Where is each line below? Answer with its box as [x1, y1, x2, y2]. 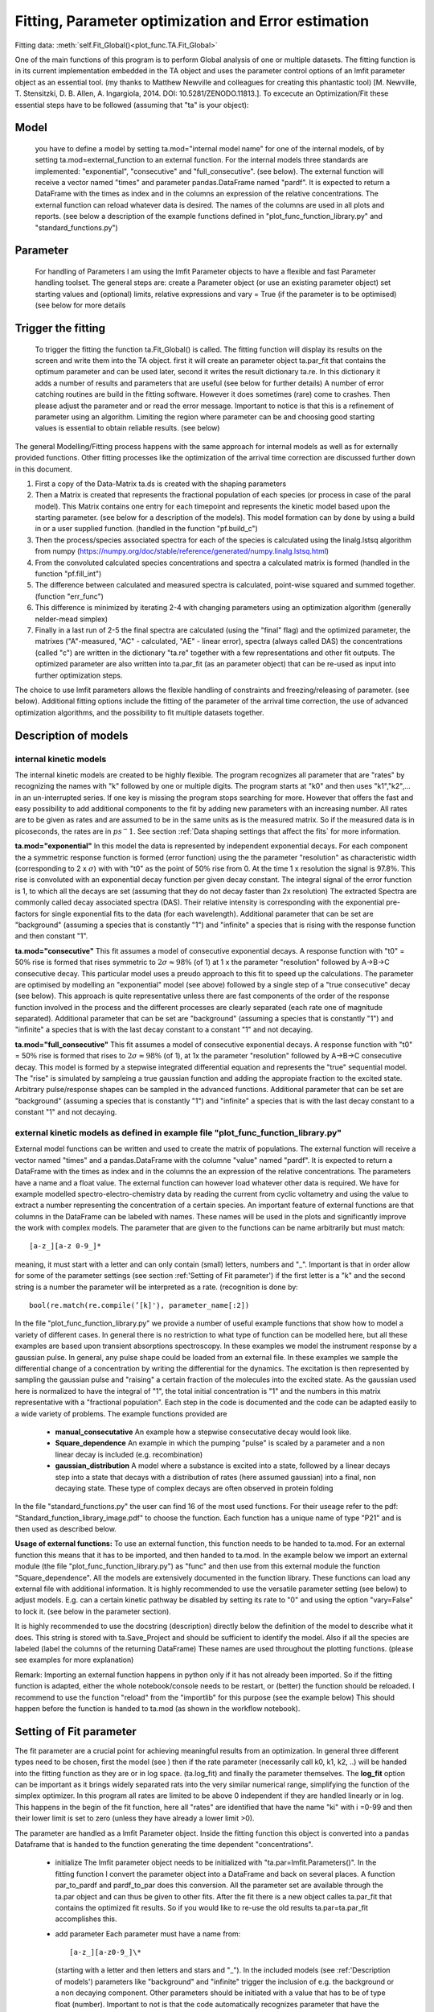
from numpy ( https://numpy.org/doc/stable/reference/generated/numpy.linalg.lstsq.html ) [35, 546, 330, 556]
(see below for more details [35, 300, 126, 310]
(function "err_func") [35, 592, 104, 601]
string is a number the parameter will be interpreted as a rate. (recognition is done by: [14, 1282, 299, 1292]
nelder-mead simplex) [35, 614, 108, 624]
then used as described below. [14, 1524, 117, 1534]
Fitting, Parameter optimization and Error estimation [14, 12, 370, 30]
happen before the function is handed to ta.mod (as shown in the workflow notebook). [14, 1703, 301, 1713]
